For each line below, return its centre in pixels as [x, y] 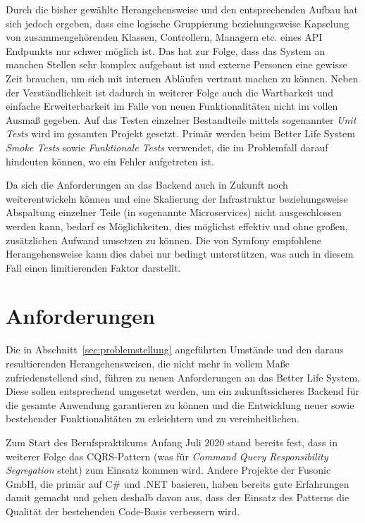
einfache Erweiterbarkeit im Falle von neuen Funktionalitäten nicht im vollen [172, 106]
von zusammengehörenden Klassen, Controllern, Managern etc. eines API [164, 37]
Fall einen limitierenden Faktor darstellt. [93, 267]
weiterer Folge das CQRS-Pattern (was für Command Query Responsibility [167, 456]
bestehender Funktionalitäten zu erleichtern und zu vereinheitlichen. [153, 418]
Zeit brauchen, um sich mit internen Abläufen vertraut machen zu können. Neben [182, 78]
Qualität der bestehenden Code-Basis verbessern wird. [123, 511]
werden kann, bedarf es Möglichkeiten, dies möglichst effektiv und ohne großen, [177, 226]
